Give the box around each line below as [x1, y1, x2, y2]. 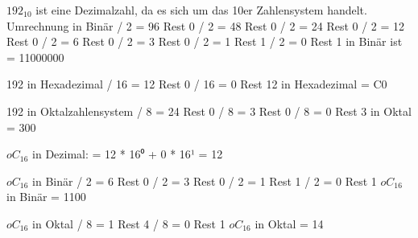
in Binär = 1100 [6, 188, 86, 205]
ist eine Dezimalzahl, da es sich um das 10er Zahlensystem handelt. [35, 2, 367, 18]
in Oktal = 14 [255, 215, 324, 232]
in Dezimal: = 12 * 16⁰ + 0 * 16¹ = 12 [32, 146, 223, 162]
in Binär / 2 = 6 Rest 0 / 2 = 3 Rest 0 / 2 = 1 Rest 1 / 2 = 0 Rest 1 [32, 172, 377, 189]
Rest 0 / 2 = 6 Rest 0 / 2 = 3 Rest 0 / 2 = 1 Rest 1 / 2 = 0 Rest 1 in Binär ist [6, 33, 403, 50]
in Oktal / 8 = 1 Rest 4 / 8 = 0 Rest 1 [32, 215, 226, 232]
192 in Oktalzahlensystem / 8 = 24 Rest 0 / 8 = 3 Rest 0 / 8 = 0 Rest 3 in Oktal [6, 102, 412, 119]
